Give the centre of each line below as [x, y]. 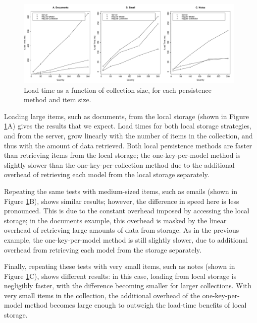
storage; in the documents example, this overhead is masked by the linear [115, 220]
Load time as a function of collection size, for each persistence [118, 90]
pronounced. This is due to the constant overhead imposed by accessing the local [127, 211]
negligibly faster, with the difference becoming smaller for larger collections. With [128, 286]
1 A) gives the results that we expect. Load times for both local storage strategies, [128, 126]
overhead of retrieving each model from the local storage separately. [107, 174]
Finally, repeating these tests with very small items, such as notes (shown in [120, 266]
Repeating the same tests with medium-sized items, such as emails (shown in [121, 191]
